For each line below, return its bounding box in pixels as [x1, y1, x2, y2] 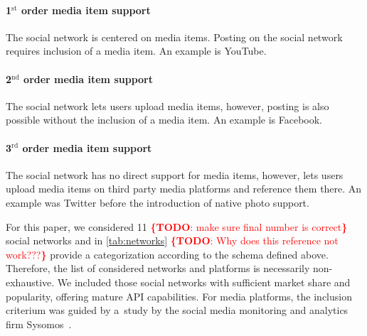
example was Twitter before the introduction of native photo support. [6, 195, 309, 210]
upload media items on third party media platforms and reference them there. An [6, 181, 362, 196]
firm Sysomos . [6, 316, 72, 331]
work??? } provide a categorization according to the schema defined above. [6, 246, 329, 261]
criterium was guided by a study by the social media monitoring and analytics [6, 303, 349, 318]
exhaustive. [6, 274, 55, 289]
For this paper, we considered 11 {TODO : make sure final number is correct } [6, 219, 348, 234]
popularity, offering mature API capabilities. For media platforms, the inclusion [6, 288, 352, 303]
